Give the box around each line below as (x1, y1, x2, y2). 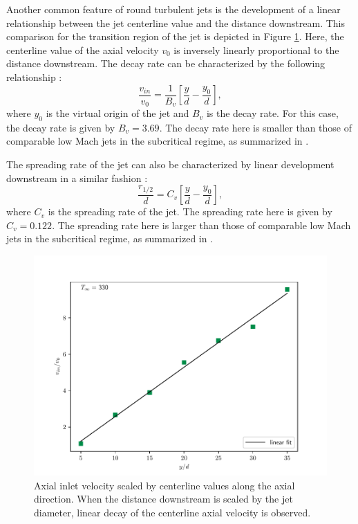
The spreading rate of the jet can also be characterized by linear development (6, 157, 335, 172)
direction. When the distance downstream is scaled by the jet (34, 491, 293, 506)
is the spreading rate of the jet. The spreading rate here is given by (48, 204, 332, 219)
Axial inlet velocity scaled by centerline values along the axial (34, 478, 295, 492)
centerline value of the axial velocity (6, 42, 159, 57)
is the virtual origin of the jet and (46, 106, 189, 120)
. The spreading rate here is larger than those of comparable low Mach (52, 217, 351, 232)
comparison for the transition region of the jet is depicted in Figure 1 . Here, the (6, 29, 344, 44)
